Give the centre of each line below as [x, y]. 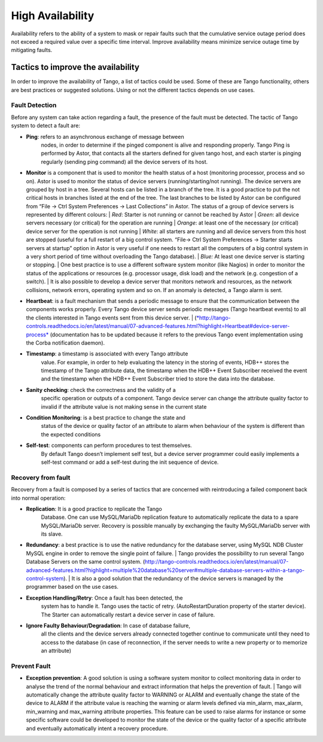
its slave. [52, 534]
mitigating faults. [32, 50]
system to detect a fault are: [46, 126]
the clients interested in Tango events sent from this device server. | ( [111, 318]
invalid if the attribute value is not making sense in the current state [124, 406]
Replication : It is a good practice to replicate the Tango [94, 509]
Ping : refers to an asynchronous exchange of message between [105, 136]
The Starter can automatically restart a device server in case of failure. [128, 615]
